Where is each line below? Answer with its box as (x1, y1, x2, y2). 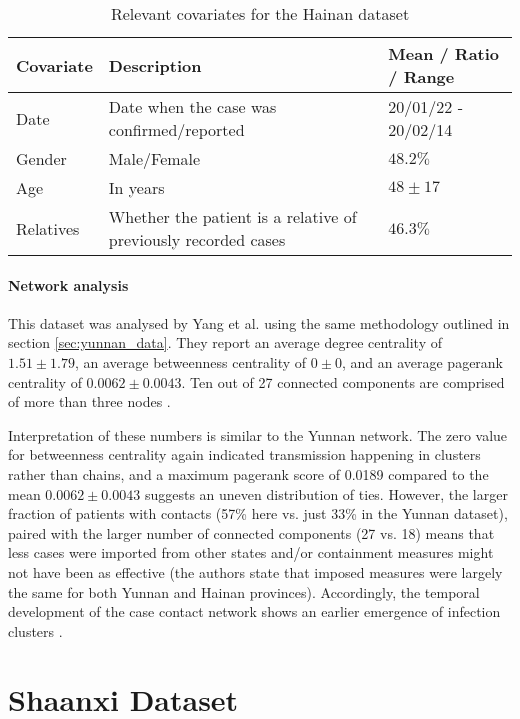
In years (108, 176, 165, 199)
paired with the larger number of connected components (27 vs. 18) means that (8, 522, 495, 543)
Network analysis (8, 274, 129, 295)
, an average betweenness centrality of (74, 351, 307, 372)
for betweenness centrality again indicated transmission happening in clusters (8, 444, 481, 465)
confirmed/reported (108, 118, 245, 141)
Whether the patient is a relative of (108, 205, 357, 228)
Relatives (16, 216, 80, 240)
